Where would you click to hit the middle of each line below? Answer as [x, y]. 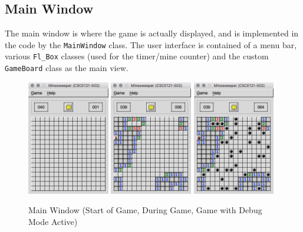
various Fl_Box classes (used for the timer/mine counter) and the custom [137, 56]
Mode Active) [53, 221]
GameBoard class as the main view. [67, 68]
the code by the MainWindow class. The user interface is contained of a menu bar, [151, 44]
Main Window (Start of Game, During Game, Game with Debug [145, 210]
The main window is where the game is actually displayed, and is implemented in [152, 33]
